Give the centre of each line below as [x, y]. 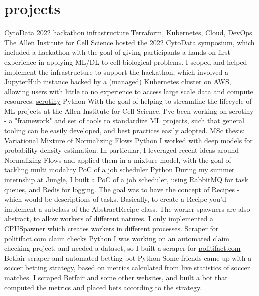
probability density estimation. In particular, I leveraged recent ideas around [122, 150]
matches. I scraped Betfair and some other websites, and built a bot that [116, 277]
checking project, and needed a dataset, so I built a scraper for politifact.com [122, 248]
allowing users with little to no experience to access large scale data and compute [129, 91]
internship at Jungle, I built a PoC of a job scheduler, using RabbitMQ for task [126, 180]
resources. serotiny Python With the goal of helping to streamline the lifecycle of [128, 101]
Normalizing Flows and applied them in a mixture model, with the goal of [118, 160]
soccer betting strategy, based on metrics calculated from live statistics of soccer [127, 268]
